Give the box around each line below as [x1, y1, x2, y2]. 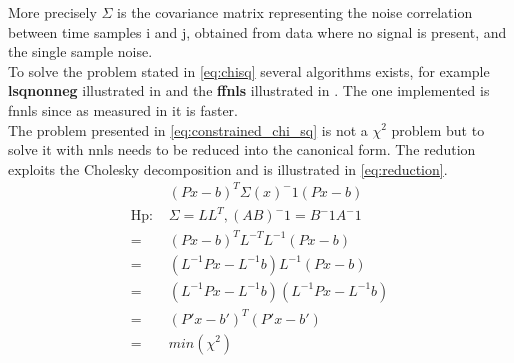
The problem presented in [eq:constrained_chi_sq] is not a [8, 119, 368, 140]
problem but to [391, 119, 485, 140]
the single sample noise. [8, 41, 153, 62]
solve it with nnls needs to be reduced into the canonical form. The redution [8, 139, 476, 160]
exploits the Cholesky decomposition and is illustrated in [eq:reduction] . [8, 158, 448, 179]
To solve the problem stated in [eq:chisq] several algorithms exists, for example [8, 60, 490, 81]
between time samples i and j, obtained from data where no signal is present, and [8, 21, 507, 42]
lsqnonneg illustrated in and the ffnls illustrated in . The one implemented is [8, 80, 490, 101]
